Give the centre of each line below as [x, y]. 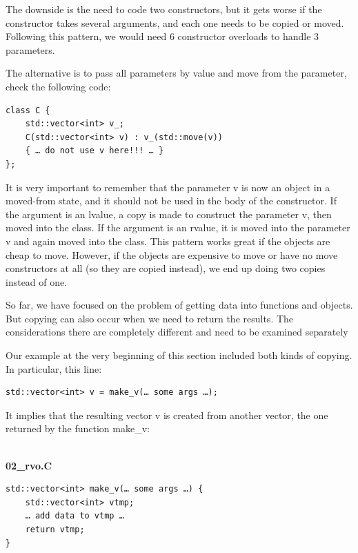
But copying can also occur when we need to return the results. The [150, 318]
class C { [28, 110]
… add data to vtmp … [74, 516]
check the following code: [58, 86]
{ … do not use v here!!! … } [95, 151]
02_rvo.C [29, 465]
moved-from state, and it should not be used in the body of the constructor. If [171, 201]
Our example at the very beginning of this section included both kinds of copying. [179, 355]
